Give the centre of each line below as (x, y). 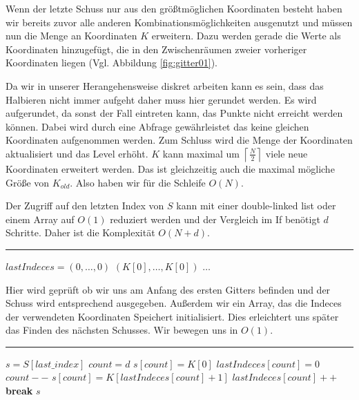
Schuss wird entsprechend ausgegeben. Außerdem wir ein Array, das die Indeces (174, 303)
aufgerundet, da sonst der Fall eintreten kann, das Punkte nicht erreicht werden (174, 113)
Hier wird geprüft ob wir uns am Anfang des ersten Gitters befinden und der (168, 289)
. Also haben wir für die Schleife (138, 182)
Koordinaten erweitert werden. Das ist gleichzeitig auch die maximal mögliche (170, 168)
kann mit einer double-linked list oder (256, 206)
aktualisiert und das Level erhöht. (77, 153)
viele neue (287, 153)
